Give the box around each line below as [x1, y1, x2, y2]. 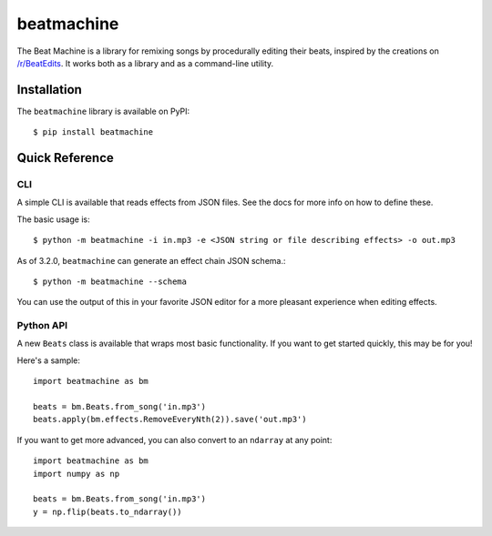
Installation [16, 82, 82, 97]
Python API [16, 319, 68, 332]
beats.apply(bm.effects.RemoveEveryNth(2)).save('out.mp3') [33, 414, 307, 425]
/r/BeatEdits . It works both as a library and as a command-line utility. [16, 57, 274, 68]
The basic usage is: [16, 214, 90, 225]
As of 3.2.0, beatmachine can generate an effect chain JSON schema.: [16, 255, 286, 266]
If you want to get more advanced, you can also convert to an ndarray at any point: [16, 434, 333, 445]
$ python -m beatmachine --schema [33, 276, 187, 287]
